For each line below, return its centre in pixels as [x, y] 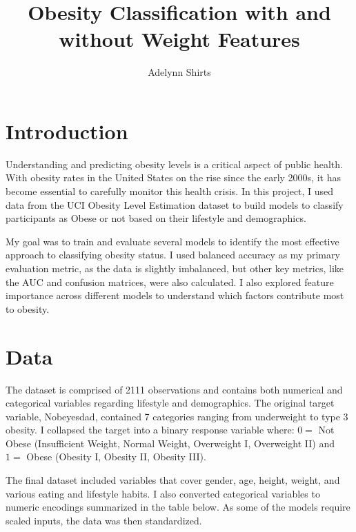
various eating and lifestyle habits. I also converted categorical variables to [163, 493]
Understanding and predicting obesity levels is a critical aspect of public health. [174, 164]
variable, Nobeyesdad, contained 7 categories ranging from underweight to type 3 [177, 416]
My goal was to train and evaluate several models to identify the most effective [172, 241]
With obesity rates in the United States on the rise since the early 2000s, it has [173, 177]
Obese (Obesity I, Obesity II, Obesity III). [116, 457]
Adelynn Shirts [179, 72]
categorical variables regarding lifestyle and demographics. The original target [170, 403]
